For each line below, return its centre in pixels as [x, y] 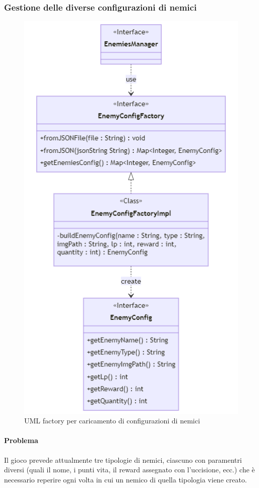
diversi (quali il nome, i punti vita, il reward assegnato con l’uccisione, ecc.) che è [129, 470]
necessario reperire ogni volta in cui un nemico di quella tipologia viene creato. [125, 479]
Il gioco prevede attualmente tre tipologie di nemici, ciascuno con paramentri [123, 459]
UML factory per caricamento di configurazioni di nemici [112, 421]
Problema [21, 440]
